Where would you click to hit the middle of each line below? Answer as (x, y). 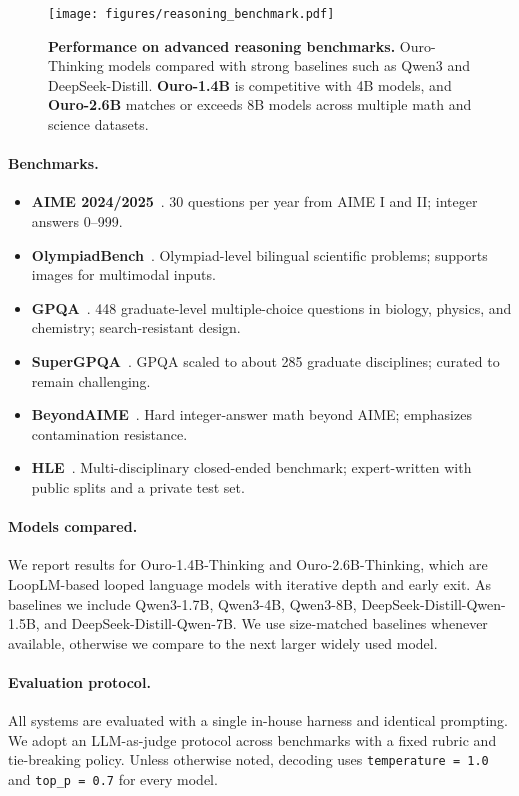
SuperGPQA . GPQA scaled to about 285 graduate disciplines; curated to (265, 360)
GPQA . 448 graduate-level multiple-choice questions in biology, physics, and (271, 307)
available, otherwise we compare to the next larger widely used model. (223, 642)
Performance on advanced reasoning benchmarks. (222, 45)
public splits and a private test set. (138, 486)
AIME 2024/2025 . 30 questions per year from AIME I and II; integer (254, 201)
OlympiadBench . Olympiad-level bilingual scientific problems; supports (259, 254)
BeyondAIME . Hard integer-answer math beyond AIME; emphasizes (251, 414)
